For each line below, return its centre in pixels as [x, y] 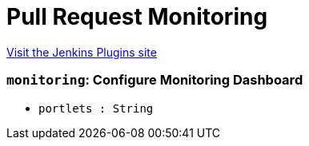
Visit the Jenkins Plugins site [82, 52]
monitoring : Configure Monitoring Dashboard [155, 80]
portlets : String [96, 108]
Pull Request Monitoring [137, 17]
